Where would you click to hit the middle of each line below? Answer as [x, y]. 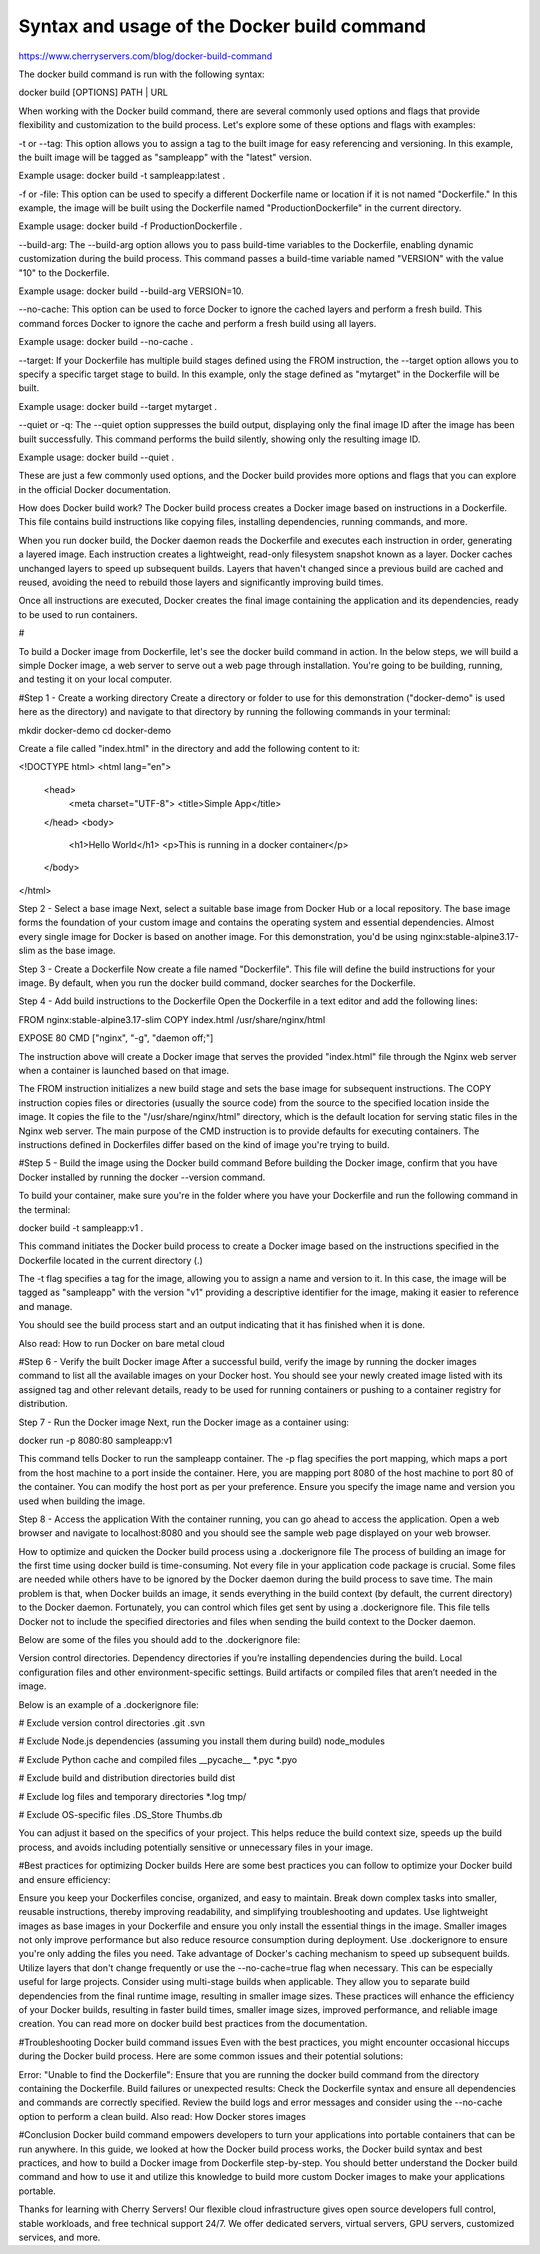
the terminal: [44, 1209]
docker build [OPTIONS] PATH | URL [93, 92]
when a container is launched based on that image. [124, 1070]
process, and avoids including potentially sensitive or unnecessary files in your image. [196, 1847]
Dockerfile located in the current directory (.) [111, 1260]
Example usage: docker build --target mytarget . [118, 406]
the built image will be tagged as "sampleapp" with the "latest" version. [165, 157]
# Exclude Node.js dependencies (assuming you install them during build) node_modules [201, 1741]
